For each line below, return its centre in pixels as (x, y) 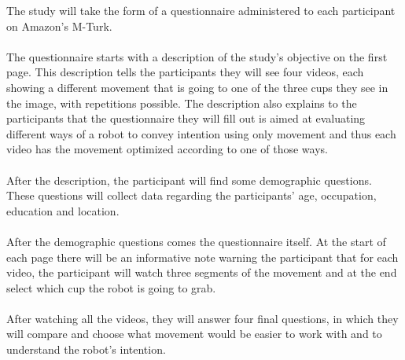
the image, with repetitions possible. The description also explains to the (182, 103)
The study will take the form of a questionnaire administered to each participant (201, 10)
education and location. (63, 210)
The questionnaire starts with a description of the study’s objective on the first (197, 56)
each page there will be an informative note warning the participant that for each (202, 257)
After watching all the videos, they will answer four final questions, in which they (202, 318)
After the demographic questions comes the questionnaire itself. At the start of (196, 241)
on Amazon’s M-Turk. (59, 26)
